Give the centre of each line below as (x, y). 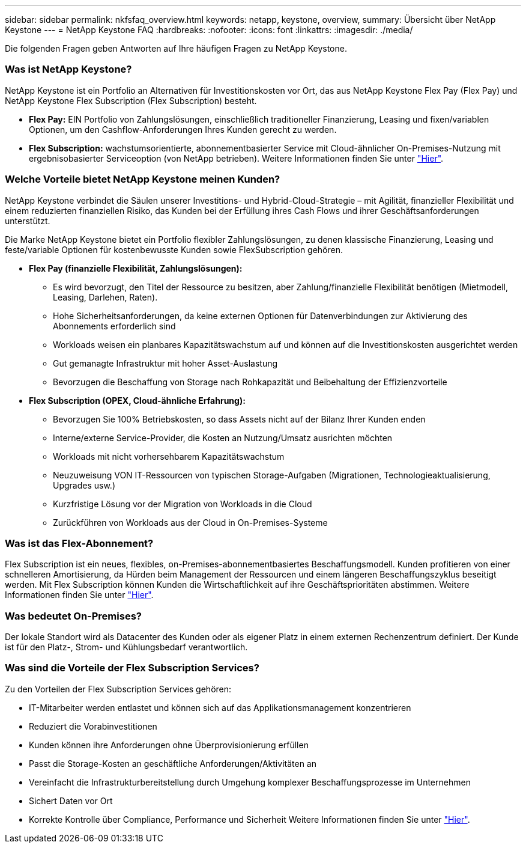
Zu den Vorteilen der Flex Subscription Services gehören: (118, 689)
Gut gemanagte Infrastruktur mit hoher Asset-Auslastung (165, 363)
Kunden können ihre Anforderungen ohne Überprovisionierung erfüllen (169, 745)
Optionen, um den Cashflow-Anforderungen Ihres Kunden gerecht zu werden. (183, 129)
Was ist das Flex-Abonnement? (79, 543)
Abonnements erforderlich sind (114, 326)
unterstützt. (28, 221)
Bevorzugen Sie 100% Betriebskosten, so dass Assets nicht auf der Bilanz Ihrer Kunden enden (239, 419)
